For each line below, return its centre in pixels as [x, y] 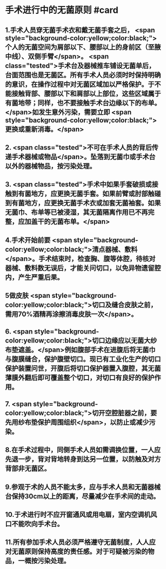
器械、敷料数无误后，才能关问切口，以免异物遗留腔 [83, 268]
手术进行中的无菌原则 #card [62, 10]
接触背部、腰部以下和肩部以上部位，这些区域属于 [86, 93]
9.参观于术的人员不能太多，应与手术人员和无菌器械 [83, 487]
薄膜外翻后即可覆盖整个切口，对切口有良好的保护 [80, 377]
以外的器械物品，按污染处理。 [51, 166]
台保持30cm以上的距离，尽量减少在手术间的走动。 [83, 496]
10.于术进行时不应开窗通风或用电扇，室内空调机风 [81, 515]
